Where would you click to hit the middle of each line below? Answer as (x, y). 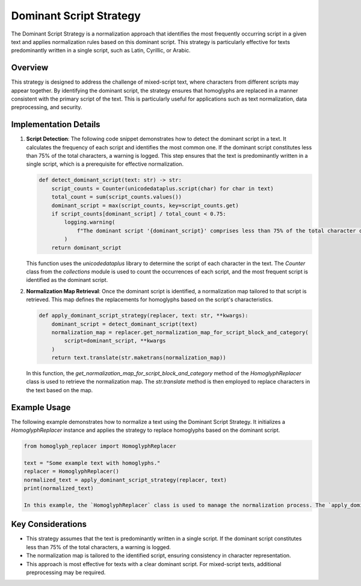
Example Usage (41, 407)
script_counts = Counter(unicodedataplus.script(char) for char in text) (162, 189)
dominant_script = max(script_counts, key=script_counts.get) (145, 205)
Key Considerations (49, 524)
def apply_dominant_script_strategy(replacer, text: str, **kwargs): (143, 316)
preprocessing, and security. (47, 107)
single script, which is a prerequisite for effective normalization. (105, 164)
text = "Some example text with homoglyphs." (92, 463)
